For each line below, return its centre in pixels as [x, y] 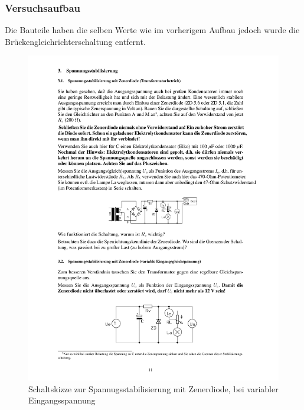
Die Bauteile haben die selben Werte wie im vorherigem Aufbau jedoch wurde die [152, 30]
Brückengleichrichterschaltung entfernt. [75, 41]
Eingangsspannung [62, 400]
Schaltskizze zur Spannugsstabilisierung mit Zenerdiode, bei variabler [153, 388]
